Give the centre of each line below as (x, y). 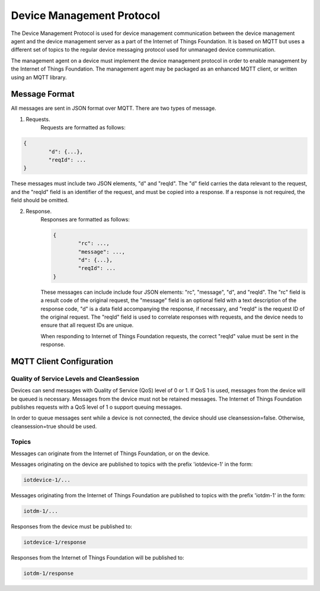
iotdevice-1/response (55, 542)
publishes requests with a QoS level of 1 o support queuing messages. (97, 407)
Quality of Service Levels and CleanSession (75, 379)
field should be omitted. (40, 200)
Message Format (43, 94)
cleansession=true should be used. (54, 426)
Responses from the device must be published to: (72, 527)
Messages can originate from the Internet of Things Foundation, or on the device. (110, 453)
